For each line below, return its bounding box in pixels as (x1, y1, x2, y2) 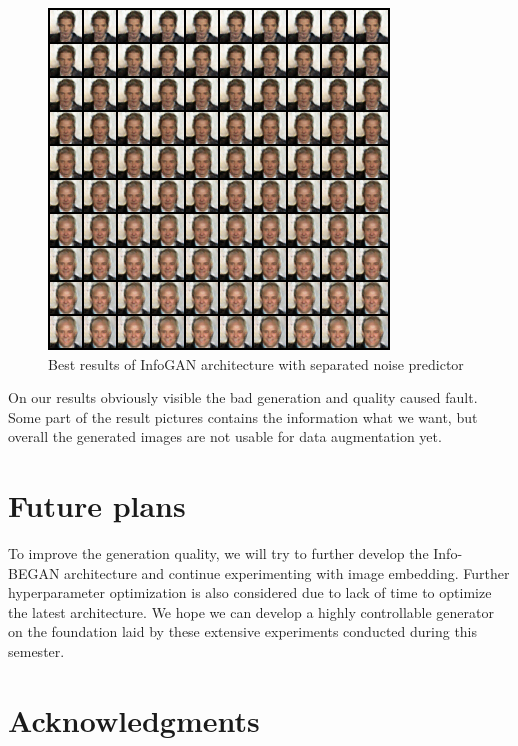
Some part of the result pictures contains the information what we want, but (8, 406, 478, 427)
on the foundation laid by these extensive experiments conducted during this (8, 621, 478, 642)
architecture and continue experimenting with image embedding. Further (64, 562, 510, 583)
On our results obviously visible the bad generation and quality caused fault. (8, 387, 478, 408)
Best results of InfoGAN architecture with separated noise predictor (48, 353, 464, 374)
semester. (8, 641, 65, 662)
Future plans (8, 485, 186, 526)
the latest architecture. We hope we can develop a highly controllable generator (8, 601, 494, 622)
